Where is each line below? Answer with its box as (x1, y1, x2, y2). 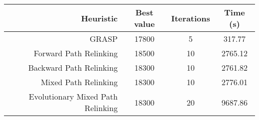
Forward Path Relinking (33, 47, 118, 59)
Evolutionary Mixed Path (28, 91, 118, 102)
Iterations (171, 12, 210, 24)
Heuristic (81, 12, 118, 24)
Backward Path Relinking (28, 62, 118, 73)
